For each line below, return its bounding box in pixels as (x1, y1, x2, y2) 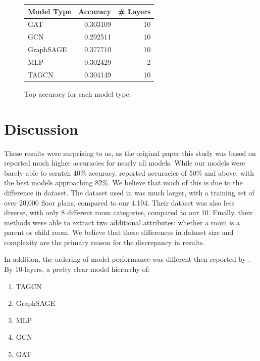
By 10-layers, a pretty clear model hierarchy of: (4, 264, 150, 274)
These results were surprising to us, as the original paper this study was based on (4, 147, 256, 158)
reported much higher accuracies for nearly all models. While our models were (4, 157, 245, 168)
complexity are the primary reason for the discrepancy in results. (4, 236, 205, 247)
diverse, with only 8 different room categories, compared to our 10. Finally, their (4, 207, 253, 218)
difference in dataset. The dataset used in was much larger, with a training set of (4, 187, 254, 197)
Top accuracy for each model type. (24, 88, 131, 99)
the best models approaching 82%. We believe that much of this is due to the (4, 177, 243, 188)
